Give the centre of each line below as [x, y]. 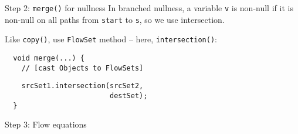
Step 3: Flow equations [46, 124]
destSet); [128, 96]
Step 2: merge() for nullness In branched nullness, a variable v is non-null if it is [149, 8]
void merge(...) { [49, 58]
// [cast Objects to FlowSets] [82, 68]
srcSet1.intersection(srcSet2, [82, 86]
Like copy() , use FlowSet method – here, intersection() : [111, 39]
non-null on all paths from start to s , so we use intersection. [115, 19]
